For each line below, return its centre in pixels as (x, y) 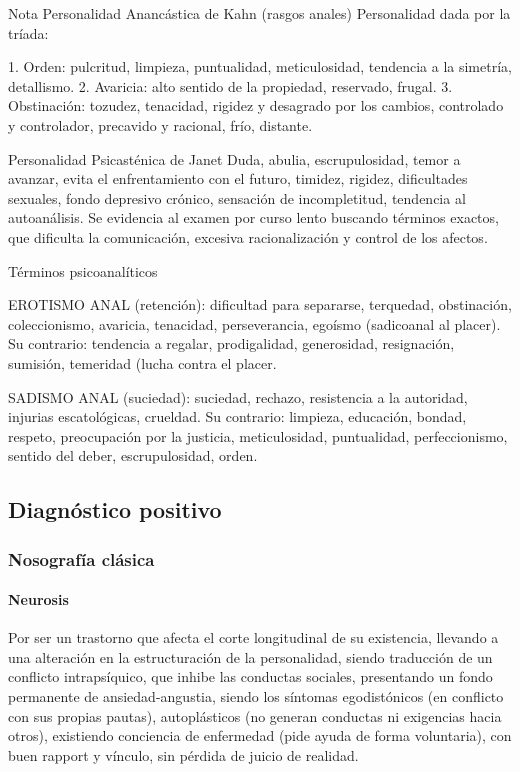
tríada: (28, 32)
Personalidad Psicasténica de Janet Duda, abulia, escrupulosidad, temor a (234, 158)
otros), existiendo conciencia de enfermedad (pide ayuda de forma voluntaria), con (260, 735)
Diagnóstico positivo (115, 509)
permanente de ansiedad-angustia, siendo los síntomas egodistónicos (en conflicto (256, 696)
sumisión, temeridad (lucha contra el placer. (142, 362)
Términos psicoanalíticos (83, 270)
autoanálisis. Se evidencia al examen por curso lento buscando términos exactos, (253, 217)
